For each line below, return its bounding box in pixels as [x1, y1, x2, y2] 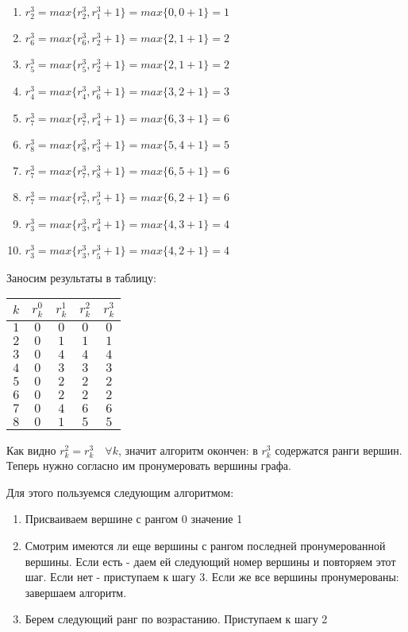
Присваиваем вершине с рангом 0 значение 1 [25, 510, 243, 527]
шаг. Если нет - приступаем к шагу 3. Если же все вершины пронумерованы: [25, 568, 399, 585]
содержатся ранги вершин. [275, 441, 402, 458]
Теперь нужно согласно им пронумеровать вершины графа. [6, 457, 291, 474]
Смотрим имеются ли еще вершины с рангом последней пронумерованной [25, 537, 386, 554]
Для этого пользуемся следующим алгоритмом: [6, 483, 234, 500]
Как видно [6, 441, 56, 458]
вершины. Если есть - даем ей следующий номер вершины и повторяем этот [25, 553, 396, 569]
